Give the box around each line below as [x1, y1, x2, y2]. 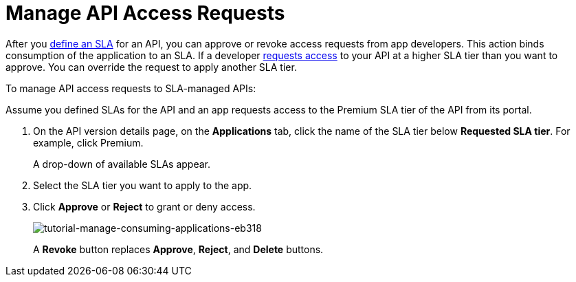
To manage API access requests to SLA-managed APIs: [5, 82, 256, 94]
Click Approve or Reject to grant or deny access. [33, 200, 256, 213]
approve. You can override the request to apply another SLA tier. [5, 61, 297, 73]
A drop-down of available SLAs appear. [33, 158, 211, 170]
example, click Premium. [33, 136, 144, 149]
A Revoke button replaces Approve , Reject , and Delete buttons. [33, 243, 324, 255]
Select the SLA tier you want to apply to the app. [33, 179, 252, 191]
